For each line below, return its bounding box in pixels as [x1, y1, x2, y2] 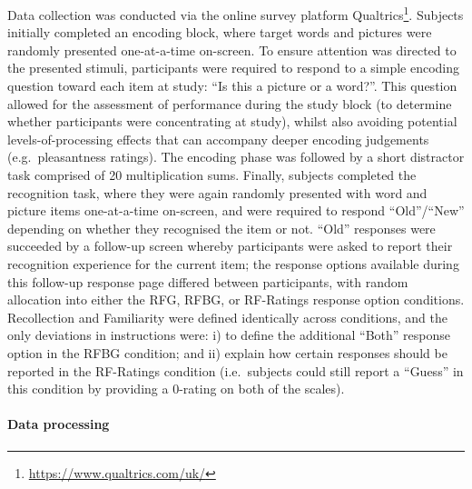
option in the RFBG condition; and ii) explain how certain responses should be [7, 343, 447, 362]
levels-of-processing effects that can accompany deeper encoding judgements [7, 129, 429, 148]
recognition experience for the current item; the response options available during [7, 254, 459, 273]
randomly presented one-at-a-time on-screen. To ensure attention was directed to [7, 40, 457, 59]
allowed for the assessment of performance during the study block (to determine [7, 94, 452, 113]
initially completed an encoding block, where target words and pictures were [7, 23, 432, 42]
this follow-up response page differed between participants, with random [7, 272, 408, 291]
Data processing [7, 414, 110, 434]
